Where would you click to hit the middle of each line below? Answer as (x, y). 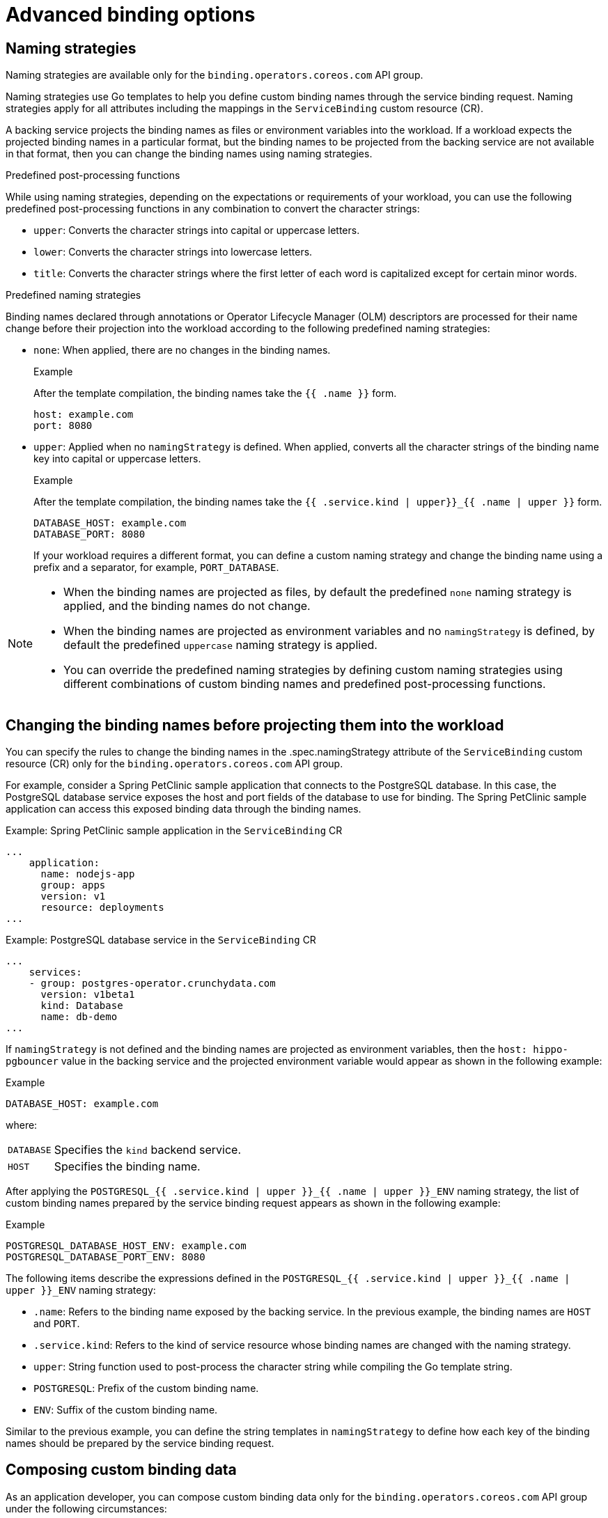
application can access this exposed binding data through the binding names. (184, 809)
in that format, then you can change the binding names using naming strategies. (189, 154)
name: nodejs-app (88, 874)
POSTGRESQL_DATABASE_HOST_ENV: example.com (126, 1246)
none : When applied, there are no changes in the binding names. (182, 350)
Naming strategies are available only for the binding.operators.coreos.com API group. (215, 75)
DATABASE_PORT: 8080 (89, 534)
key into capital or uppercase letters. (117, 459)
